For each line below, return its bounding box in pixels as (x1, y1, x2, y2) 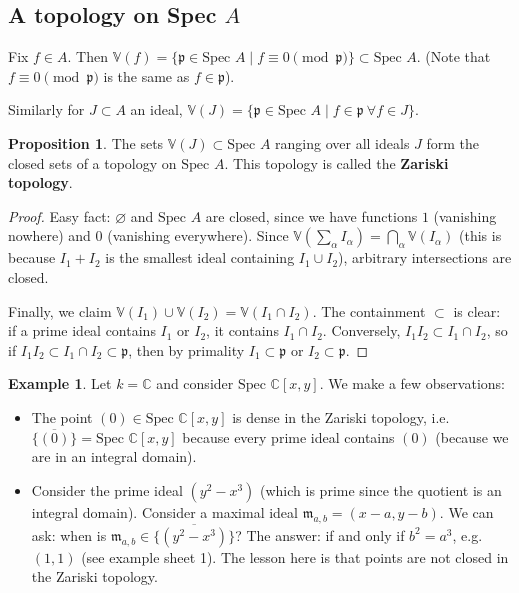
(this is (459, 225, 502, 246)
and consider (156, 373, 234, 394)
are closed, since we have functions (205, 205, 418, 226)
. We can (439, 501, 494, 522)
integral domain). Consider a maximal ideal (31, 501, 298, 522)
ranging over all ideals (275, 132, 410, 153)
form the (426, 132, 480, 153)
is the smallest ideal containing (105, 247, 295, 268)
